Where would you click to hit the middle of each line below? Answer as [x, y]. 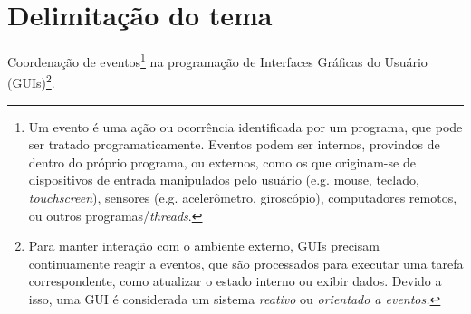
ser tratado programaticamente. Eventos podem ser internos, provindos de [234, 144]
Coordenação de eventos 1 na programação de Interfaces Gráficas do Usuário [217, 60]
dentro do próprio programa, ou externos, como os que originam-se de [222, 162]
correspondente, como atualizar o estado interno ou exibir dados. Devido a [235, 281]
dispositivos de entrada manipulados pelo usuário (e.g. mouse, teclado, [224, 180]
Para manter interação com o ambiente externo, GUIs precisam [204, 246]
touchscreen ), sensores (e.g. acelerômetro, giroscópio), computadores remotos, [243, 197]
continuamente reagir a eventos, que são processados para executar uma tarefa [246, 263]
